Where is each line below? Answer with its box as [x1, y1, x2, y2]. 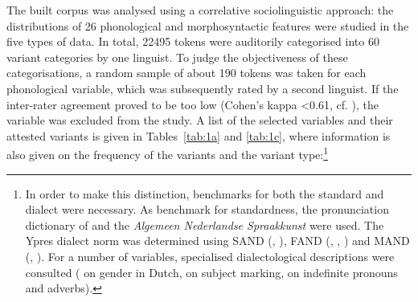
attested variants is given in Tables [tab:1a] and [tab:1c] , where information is [6, 127, 391, 144]
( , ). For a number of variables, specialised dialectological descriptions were [25, 247, 395, 264]
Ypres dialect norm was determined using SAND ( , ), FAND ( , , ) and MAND [25, 232, 410, 249]
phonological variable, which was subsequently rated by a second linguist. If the [6, 80, 399, 96]
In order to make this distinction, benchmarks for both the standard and [25, 185, 384, 202]
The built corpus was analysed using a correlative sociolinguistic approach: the [6, 2, 394, 18]
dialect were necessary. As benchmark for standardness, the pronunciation [25, 201, 389, 218]
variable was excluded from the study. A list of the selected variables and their [6, 112, 393, 129]
